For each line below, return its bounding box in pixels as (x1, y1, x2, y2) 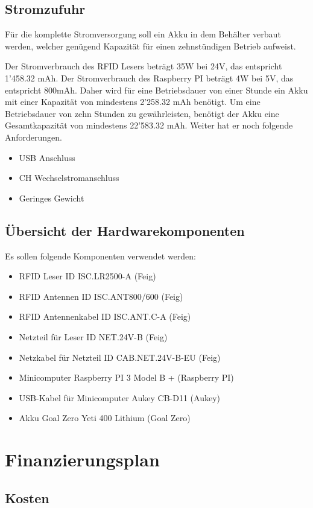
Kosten (5, 488, 49, 507)
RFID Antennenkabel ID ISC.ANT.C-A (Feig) (19, 310, 191, 323)
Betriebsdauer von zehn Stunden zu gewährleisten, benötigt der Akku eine (5, 107, 279, 119)
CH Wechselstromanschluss (19, 171, 119, 184)
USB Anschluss (19, 151, 75, 164)
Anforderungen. (5, 130, 63, 143)
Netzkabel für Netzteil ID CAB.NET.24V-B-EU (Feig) (19, 351, 221, 363)
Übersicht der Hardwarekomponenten (5, 221, 245, 240)
